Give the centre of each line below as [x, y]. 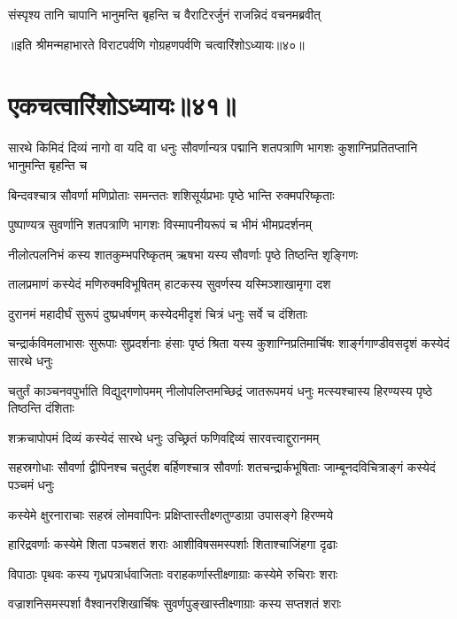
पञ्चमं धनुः [31, 485]
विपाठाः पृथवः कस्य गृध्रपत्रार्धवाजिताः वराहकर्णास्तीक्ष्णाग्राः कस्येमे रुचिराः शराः [173, 573]
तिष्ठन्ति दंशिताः [41, 408]
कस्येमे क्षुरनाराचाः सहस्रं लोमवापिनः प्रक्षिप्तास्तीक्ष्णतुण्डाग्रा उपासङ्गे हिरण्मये [171, 514]
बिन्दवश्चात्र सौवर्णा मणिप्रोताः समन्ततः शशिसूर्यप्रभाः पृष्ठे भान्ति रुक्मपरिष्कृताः [171, 194]
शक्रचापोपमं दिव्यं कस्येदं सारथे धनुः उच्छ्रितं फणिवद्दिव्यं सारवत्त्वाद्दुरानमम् [164, 437]
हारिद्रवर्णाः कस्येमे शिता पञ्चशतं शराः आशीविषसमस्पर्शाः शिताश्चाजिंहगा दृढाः [173, 544]
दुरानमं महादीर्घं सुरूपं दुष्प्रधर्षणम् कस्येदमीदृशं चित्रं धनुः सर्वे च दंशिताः [158, 313]
